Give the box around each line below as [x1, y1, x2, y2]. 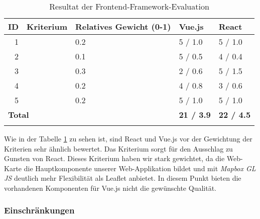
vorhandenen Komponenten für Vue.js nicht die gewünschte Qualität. [4, 182, 216, 193]
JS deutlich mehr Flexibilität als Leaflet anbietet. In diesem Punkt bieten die [4, 173, 241, 183]
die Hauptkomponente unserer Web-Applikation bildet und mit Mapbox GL [24, 163, 256, 173]
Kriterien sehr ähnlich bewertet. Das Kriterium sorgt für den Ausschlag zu [4, 143, 233, 154]
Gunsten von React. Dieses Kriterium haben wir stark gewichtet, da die [4, 153, 225, 164]
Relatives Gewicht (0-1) [75, 21, 171, 32]
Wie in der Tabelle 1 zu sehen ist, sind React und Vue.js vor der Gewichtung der [4, 133, 252, 143]
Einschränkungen [4, 204, 75, 216]
